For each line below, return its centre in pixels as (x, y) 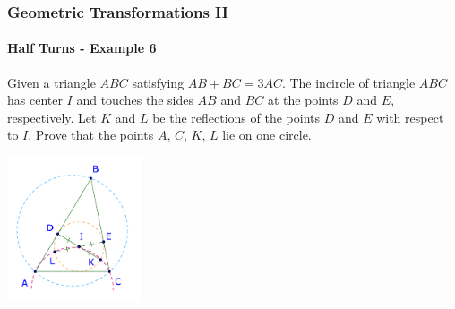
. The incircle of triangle (348, 82)
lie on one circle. (267, 135)
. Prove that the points (91, 135)
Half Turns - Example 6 (82, 48)
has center (35, 100)
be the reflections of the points (236, 117)
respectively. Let (52, 117)
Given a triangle (52, 82)
